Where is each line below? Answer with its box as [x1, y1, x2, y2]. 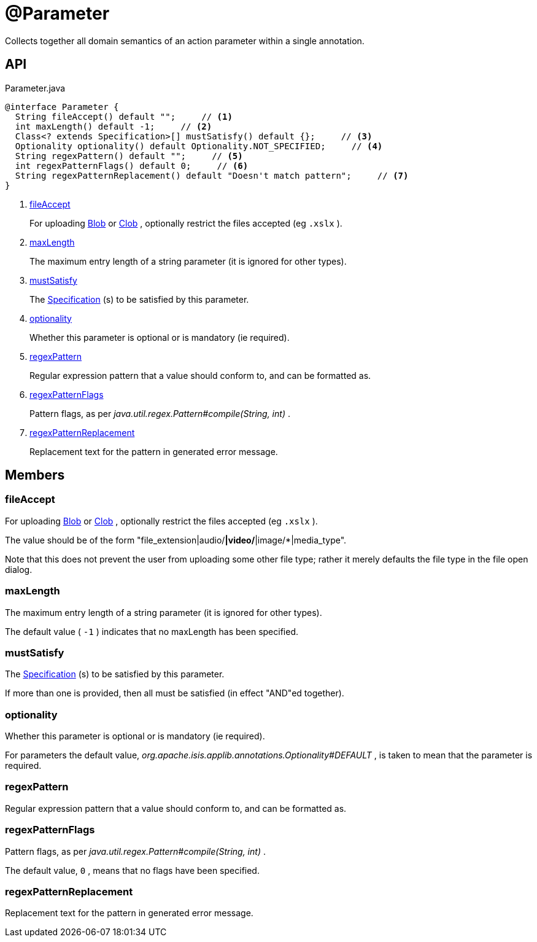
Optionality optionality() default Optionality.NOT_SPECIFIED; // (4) [15, 141, 383, 151]
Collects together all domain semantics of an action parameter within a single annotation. [5, 35, 365, 46]
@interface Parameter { [5, 101, 119, 112]
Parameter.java [5, 82, 66, 93]
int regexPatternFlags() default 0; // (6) [15, 160, 249, 171]
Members [5, 467, 65, 483]
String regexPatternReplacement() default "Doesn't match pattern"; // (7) [15, 170, 409, 181]
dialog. [5, 564, 33, 575]
